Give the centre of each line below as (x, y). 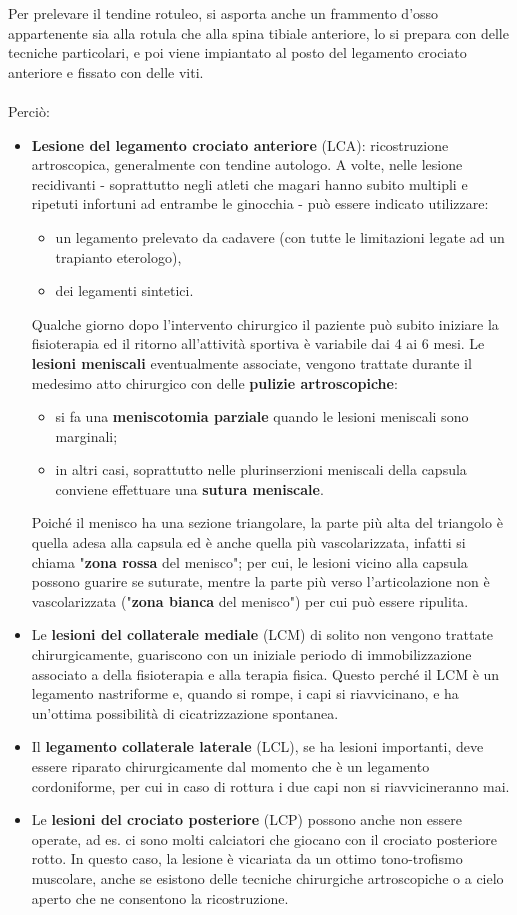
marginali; (86, 435)
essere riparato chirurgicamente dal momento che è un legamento (230, 766)
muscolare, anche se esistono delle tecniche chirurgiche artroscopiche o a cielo (267, 877)
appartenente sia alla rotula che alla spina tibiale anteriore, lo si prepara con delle (258, 32)
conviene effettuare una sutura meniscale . (189, 488)
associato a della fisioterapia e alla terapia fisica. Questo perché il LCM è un (265, 673)
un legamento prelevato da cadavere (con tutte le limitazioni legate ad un (280, 236)
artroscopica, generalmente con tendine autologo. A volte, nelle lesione (247, 164)
